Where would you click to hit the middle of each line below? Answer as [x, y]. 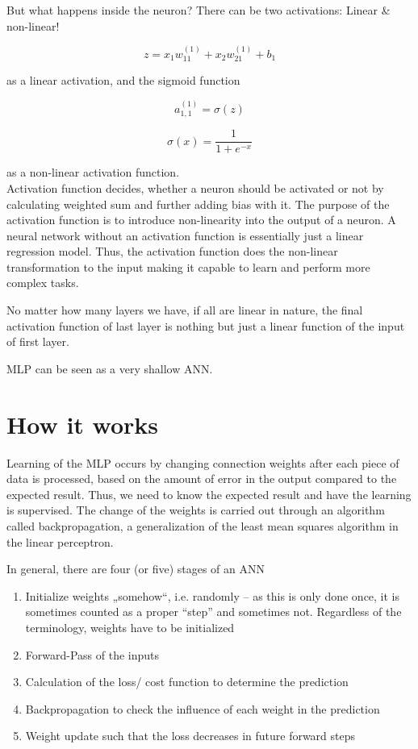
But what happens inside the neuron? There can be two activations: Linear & [199, 10]
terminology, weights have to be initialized [130, 627]
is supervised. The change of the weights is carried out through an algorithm [196, 510]
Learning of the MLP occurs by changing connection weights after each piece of [203, 462]
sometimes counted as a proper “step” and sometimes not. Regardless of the [213, 612]
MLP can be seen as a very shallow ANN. [110, 368]
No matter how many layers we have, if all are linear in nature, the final [185, 310]
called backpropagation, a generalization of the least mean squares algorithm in [203, 525]
